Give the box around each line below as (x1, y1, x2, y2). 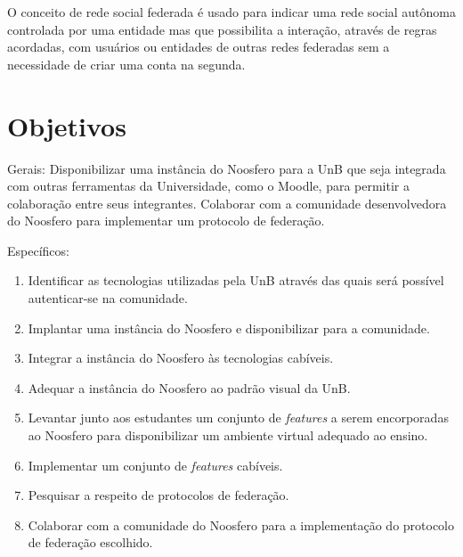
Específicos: (7, 241, 69, 259)
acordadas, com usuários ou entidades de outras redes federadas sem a (7, 37, 390, 56)
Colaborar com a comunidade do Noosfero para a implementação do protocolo (28, 515, 455, 534)
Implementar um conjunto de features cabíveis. (28, 455, 283, 474)
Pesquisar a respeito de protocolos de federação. (28, 486, 289, 504)
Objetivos (7, 107, 126, 143)
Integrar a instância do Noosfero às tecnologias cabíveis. (28, 348, 334, 367)
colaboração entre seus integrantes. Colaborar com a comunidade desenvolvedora (7, 193, 447, 212)
